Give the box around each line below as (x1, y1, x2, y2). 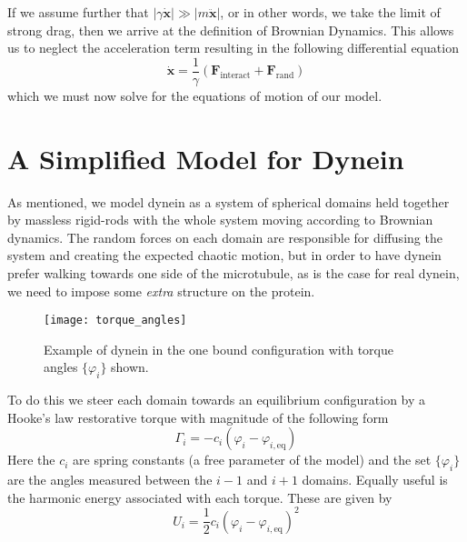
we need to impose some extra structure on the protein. (7, 281, 315, 300)
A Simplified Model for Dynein (7, 139, 404, 176)
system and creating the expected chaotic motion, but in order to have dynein (7, 246, 442, 265)
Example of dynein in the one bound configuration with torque (44, 339, 393, 358)
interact (220, 71, 251, 81)
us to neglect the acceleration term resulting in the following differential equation (7, 38, 459, 57)
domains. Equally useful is (302, 470, 448, 489)
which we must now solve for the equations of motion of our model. (7, 85, 383, 105)
